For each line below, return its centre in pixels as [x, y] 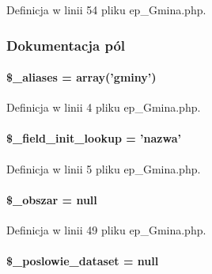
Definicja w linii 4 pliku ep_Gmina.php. [104, 107]
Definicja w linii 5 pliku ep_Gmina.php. [104, 168]
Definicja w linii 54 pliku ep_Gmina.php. [106, 10]
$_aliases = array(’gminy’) [81, 77]
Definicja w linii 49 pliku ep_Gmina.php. [106, 230]
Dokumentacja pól [66, 45]
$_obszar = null [52, 199]
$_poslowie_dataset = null [83, 261]
